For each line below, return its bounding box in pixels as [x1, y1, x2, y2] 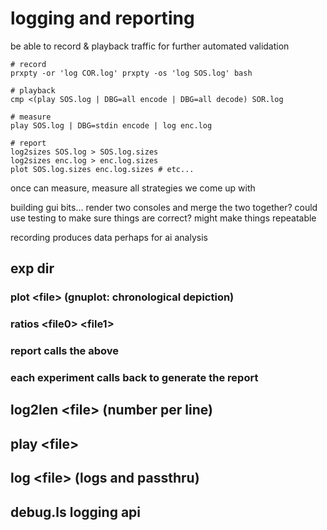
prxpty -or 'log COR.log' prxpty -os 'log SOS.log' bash [10, 68, 253, 78]
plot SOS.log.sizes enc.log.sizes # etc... [10, 164, 195, 174]
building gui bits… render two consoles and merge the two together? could [10, 201, 318, 213]
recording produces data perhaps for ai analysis [10, 231, 208, 243]
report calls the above [10, 344, 120, 358]
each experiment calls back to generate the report [10, 371, 259, 385]
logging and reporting [10, 7, 195, 30]
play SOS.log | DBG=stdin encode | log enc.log [10, 120, 213, 131]
